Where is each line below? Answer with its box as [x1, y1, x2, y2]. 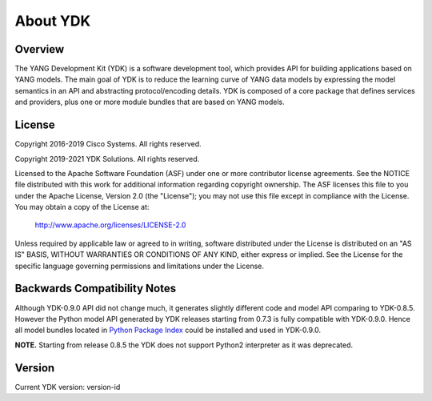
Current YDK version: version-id [14, 382, 121, 391]
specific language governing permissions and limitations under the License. [14, 261, 264, 271]
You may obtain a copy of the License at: [14, 203, 150, 212]
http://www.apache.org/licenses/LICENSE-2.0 [34, 220, 186, 230]
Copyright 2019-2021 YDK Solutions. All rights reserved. [14, 154, 200, 163]
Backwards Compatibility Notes [14, 282, 176, 295]
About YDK [14, 12, 91, 30]
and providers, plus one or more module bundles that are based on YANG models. [14, 97, 286, 107]
